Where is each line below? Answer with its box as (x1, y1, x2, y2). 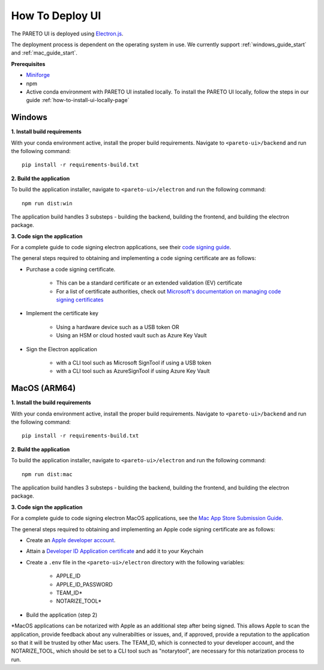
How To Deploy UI (11, 9, 101, 22)
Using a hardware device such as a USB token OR (56, 323, 179, 330)
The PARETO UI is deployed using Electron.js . (11, 30, 124, 37)
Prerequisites (11, 60, 46, 67)
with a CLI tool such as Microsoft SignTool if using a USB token (56, 359, 212, 366)
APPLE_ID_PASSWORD (56, 581, 113, 588)
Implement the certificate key (26, 310, 99, 317)
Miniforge (26, 71, 50, 79)
